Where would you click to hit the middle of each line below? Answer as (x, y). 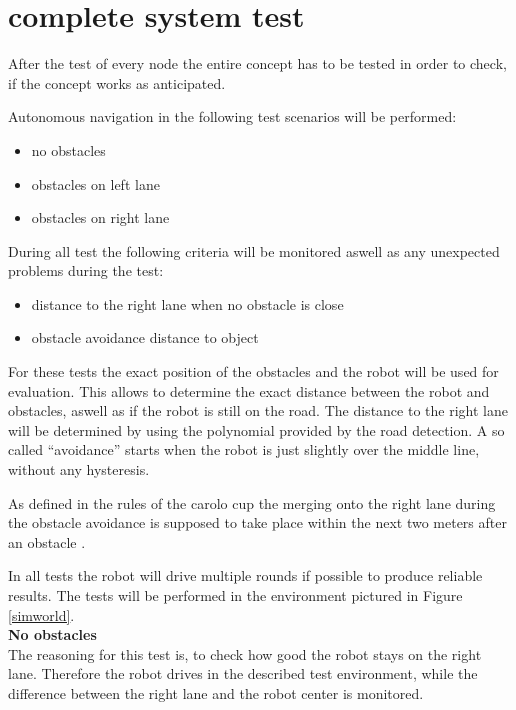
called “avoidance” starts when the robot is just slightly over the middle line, (244, 449)
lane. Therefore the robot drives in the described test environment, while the (243, 673)
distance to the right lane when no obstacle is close (187, 303)
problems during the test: (86, 270)
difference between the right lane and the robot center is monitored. (216, 692)
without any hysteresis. (79, 469)
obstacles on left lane (95, 183)
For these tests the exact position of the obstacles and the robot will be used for (253, 371)
